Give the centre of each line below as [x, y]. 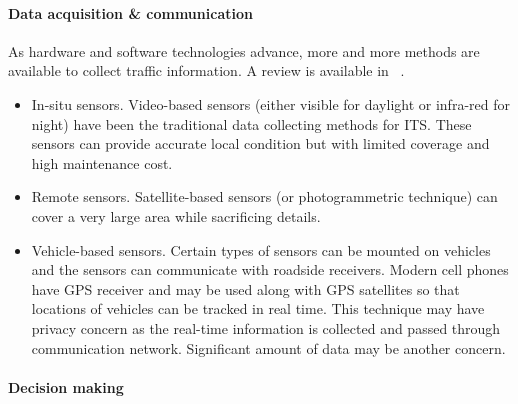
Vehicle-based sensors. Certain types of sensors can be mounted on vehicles [261, 249]
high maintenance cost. [102, 162]
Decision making [66, 386]
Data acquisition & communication [130, 12]
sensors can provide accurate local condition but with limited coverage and [260, 143]
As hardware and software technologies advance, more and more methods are [244, 50]
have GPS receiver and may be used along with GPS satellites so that [245, 288]
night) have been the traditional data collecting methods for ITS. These [251, 123]
